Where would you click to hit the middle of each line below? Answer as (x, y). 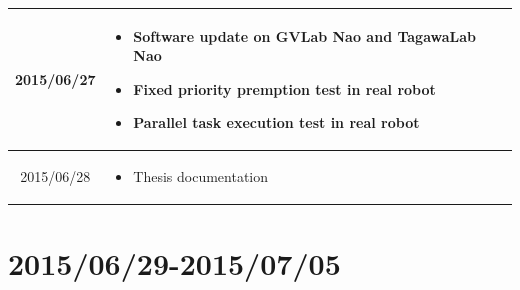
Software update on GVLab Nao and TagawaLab (305, 35)
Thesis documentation (201, 176)
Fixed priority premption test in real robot (284, 88)
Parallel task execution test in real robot (276, 122)
